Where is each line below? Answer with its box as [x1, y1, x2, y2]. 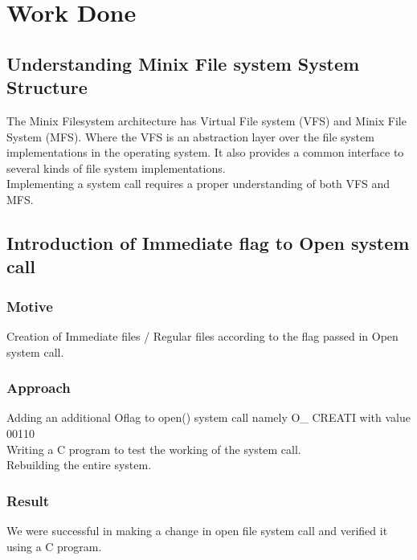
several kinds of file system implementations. [6, 159, 226, 176]
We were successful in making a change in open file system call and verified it [6, 521, 388, 538]
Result [6, 490, 50, 510]
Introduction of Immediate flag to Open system [6, 230, 410, 255]
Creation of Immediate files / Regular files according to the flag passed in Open [6, 327, 399, 344]
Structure [6, 75, 88, 100]
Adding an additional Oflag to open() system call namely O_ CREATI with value [6, 409, 411, 426]
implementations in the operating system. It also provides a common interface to [6, 144, 404, 161]
